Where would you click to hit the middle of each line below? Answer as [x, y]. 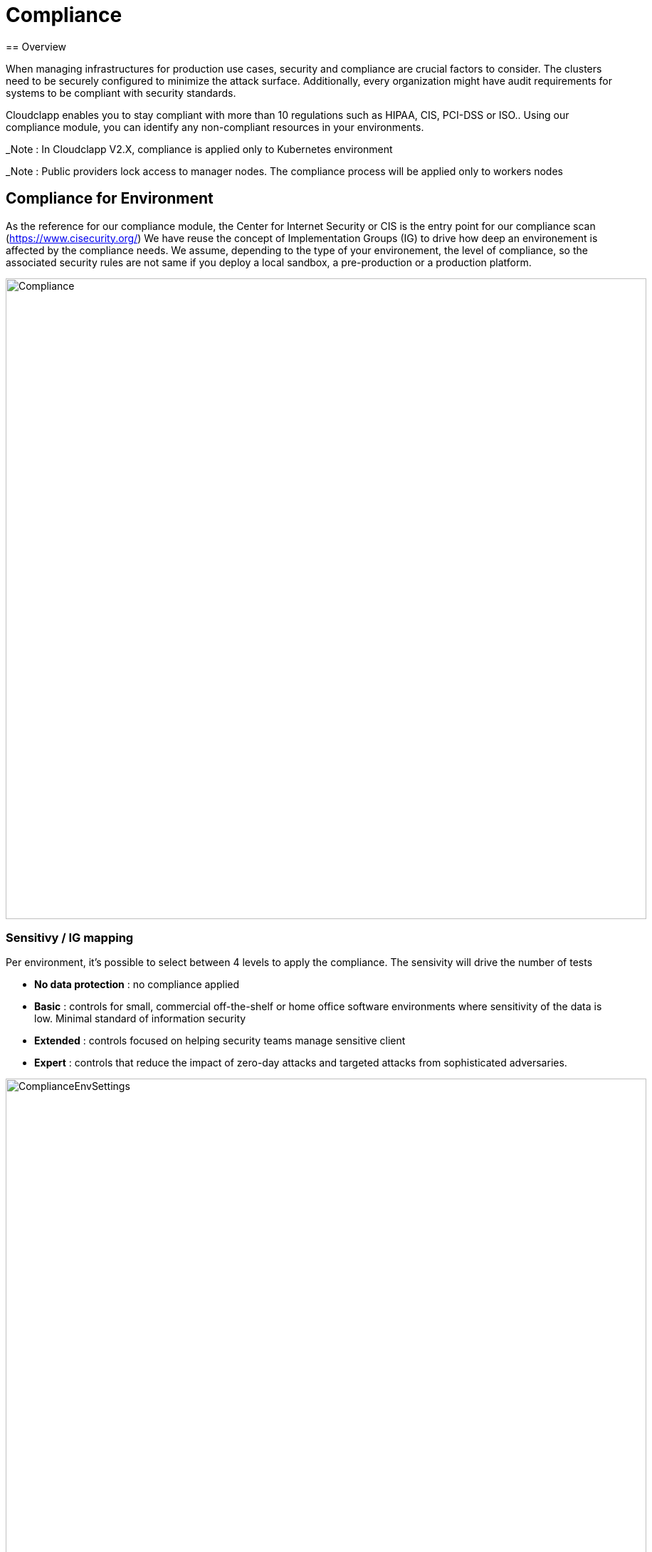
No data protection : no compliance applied [137, 985]
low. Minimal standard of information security [140, 1019]
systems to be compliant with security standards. [121, 93]
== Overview [36, 46]
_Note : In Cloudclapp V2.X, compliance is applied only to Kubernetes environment [199, 149]
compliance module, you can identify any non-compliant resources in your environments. [215, 127]
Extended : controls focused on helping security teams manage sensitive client [220, 1041]
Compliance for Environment [110, 199]
